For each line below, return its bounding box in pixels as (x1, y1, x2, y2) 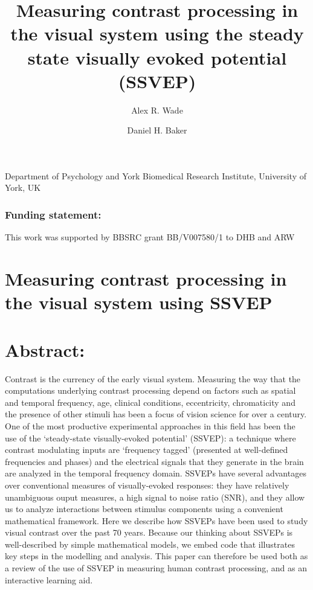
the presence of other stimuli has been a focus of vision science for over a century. (5, 408, 307, 420)
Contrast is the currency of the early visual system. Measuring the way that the (5, 372, 301, 385)
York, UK (5, 181, 41, 194)
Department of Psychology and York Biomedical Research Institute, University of (5, 169, 307, 182)
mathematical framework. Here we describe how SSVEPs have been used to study (5, 514, 308, 527)
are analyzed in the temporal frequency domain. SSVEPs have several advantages (5, 467, 306, 479)
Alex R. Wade (131, 103, 183, 116)
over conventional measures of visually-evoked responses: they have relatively (5, 478, 289, 491)
